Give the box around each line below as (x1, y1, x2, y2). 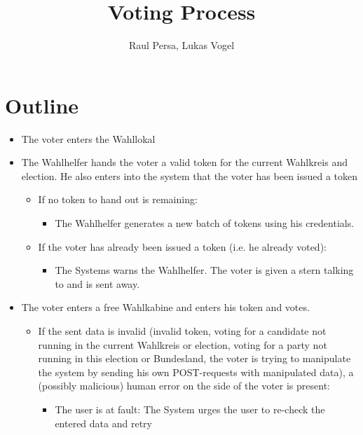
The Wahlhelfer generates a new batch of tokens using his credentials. (55, 216, 355, 230)
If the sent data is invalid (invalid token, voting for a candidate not (38, 324, 327, 338)
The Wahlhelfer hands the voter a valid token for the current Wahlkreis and (21, 155, 348, 170)
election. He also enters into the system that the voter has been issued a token (21, 168, 358, 183)
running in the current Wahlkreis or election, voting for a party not (38, 337, 327, 352)
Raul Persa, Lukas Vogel (128, 38, 235, 53)
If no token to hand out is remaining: (38, 192, 198, 207)
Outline (5, 90, 79, 119)
